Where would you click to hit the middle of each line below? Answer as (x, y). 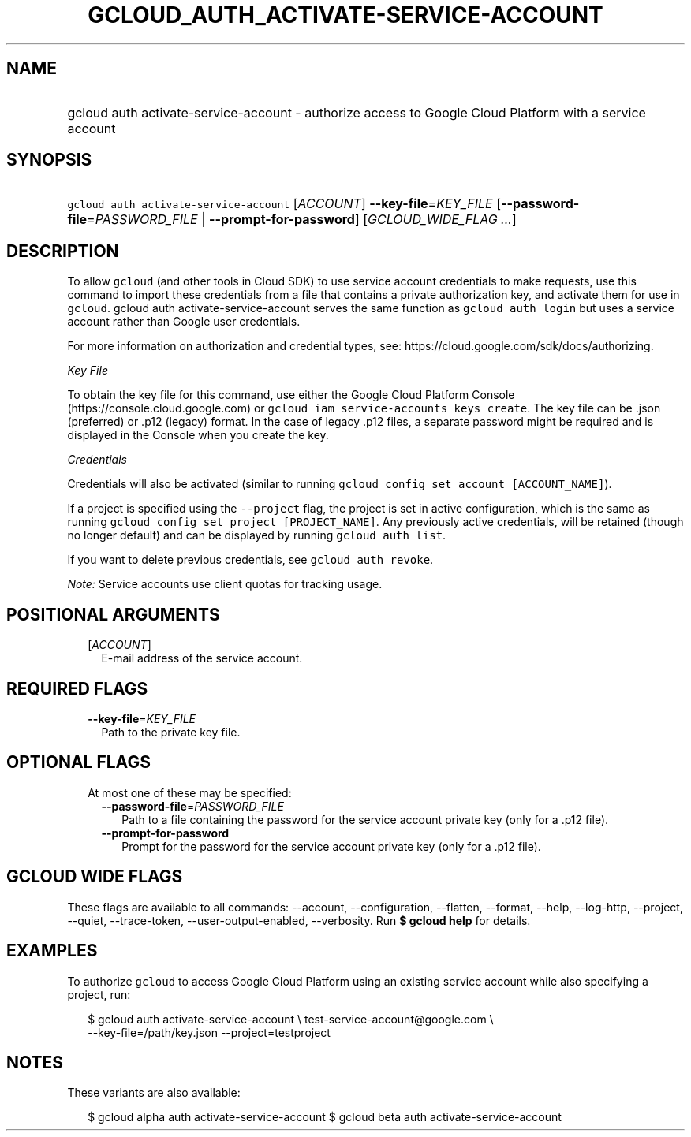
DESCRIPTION (63, 251)
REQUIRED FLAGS (77, 688)
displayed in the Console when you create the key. (198, 435)
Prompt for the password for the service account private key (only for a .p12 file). (331, 846)
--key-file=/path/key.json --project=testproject (209, 1032)
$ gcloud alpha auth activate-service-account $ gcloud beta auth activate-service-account (325, 1117)
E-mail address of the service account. (202, 658)
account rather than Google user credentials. (184, 322)
